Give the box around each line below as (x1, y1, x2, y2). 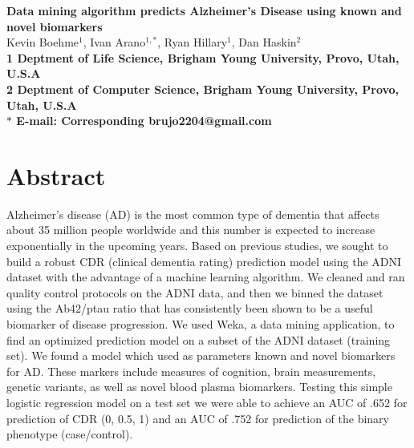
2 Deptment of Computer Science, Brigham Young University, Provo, (6, 80, 400, 97)
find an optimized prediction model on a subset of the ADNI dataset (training (6, 331, 391, 348)
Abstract (6, 159, 106, 192)
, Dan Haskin (231, 34, 297, 50)
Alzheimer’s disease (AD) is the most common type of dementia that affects (6, 205, 379, 222)
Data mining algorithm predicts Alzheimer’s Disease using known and (6, 2, 402, 18)
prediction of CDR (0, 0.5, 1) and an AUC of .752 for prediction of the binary (6, 410, 389, 426)
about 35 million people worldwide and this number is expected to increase (6, 221, 375, 238)
